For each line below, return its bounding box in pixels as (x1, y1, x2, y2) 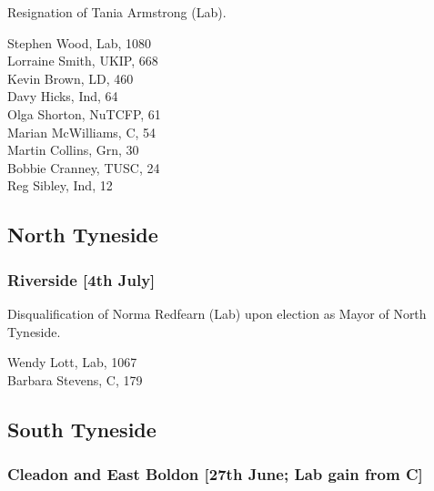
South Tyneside (7, 414, 156, 443)
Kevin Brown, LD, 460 (7, 68, 134, 87)
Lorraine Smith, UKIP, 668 (7, 51, 158, 70)
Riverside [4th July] (7, 268, 156, 291)
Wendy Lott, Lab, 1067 (7, 353, 137, 372)
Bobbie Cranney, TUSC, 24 (7, 158, 160, 177)
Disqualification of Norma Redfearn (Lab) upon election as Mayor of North (7, 303, 427, 322)
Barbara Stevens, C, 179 (7, 370, 143, 389)
